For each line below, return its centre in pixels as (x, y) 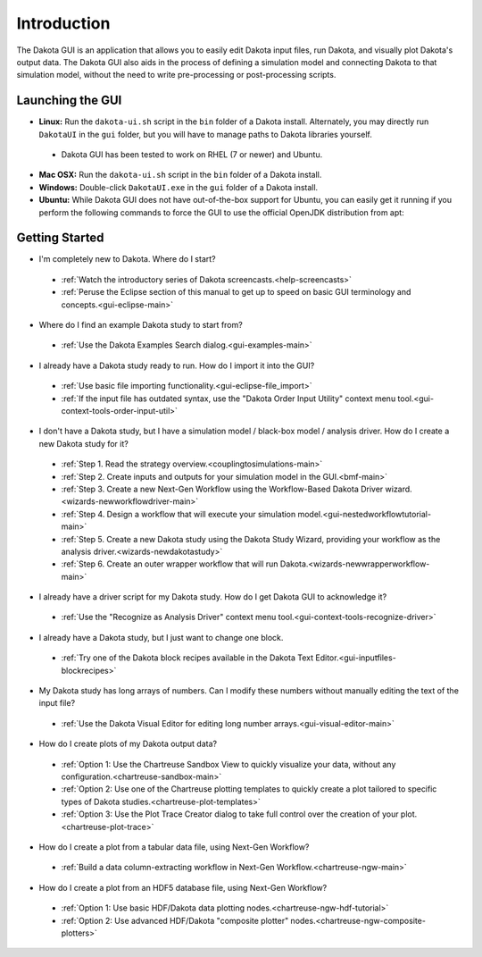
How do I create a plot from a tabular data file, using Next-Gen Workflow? (174, 847)
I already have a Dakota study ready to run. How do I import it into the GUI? (177, 365)
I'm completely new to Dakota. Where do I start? (127, 259)
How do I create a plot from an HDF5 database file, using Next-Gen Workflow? (183, 887)
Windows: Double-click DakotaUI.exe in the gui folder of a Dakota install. (179, 187)
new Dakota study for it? (83, 443)
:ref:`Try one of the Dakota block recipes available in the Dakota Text (187, 658)
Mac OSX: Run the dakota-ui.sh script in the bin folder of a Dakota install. (180, 175)
